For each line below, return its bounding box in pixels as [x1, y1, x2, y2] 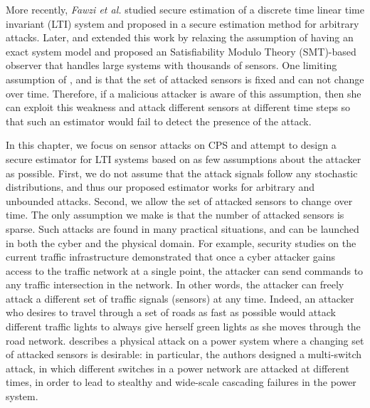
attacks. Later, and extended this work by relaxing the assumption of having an [6, 30, 354, 45]
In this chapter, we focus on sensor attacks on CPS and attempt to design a [6, 137, 337, 152]
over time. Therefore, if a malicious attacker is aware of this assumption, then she [6, 85, 361, 100]
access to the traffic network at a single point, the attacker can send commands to [6, 263, 364, 278]
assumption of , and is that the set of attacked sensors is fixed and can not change [6, 71, 364, 86]
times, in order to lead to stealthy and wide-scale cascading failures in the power [6, 375, 356, 389]
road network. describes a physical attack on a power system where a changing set [6, 333, 364, 347]
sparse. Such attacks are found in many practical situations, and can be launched [6, 221, 359, 236]
